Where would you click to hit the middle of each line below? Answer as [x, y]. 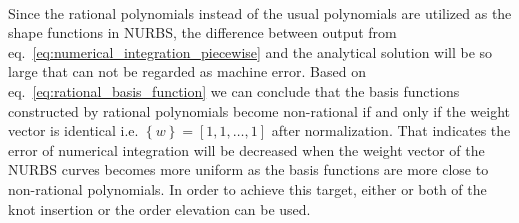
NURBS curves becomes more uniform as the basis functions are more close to [248, 169]
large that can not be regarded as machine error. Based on [187, 71]
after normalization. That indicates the [391, 130]
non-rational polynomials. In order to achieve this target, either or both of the [247, 188]
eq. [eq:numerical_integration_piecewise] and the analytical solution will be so [250, 51]
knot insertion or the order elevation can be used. [159, 208]
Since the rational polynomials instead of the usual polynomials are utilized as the [260, 12]
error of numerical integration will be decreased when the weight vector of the [246, 149]
